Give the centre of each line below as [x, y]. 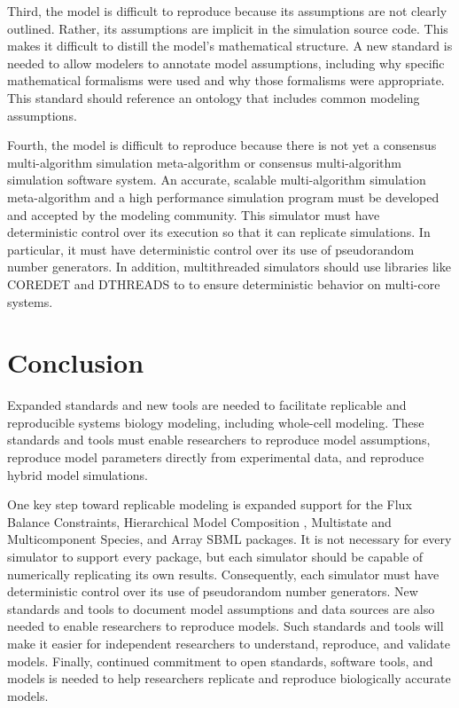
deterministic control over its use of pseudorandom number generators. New [213, 591]
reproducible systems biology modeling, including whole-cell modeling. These [216, 422]
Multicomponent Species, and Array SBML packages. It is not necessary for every [229, 539]
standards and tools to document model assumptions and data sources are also [221, 608]
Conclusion [76, 362]
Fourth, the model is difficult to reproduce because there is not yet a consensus [222, 145]
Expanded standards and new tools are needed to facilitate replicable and [207, 405]
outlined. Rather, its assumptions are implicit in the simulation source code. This [228, 28]
